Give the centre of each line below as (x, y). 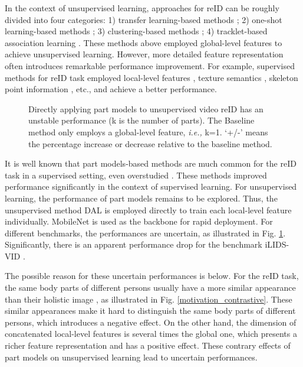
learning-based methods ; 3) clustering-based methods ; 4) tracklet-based (136, 31)
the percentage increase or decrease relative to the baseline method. (150, 143)
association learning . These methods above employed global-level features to (144, 42)
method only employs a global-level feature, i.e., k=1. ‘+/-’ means (148, 131)
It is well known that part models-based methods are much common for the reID (151, 163)
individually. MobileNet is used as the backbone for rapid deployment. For (139, 221)
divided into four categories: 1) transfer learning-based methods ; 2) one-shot (144, 19)
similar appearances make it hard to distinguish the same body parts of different (150, 311)
